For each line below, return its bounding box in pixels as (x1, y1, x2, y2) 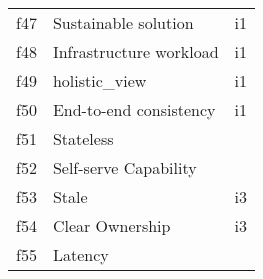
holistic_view (52, 69, 147, 92)
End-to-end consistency (52, 98, 216, 121)
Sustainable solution (52, 11, 194, 34)
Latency (52, 243, 109, 266)
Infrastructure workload (52, 40, 219, 63)
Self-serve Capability (52, 156, 197, 179)
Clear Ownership (52, 214, 171, 237)
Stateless (52, 127, 114, 150)
